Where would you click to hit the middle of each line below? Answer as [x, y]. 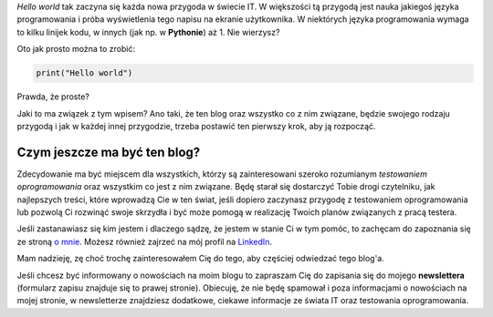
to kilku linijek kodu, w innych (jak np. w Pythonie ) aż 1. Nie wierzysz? [148, 32]
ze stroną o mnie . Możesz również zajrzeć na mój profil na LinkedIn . [145, 241]
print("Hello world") [84, 73]
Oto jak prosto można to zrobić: [76, 49]
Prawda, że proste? [53, 97]
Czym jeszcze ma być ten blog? [109, 152]
